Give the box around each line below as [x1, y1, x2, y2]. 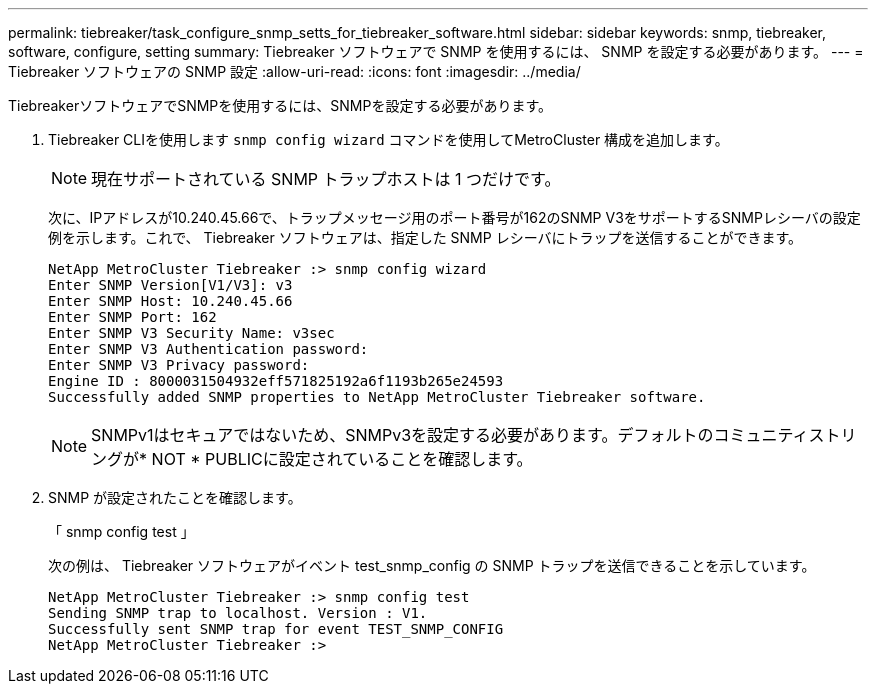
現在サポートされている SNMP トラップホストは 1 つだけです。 [91, 169, 561, 189]
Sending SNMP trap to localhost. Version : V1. [48, 605, 428, 621]
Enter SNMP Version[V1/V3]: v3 [48, 277, 293, 293]
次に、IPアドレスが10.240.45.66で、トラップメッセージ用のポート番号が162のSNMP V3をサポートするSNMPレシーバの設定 [48, 209, 861, 226]
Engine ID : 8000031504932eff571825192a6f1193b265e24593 [48, 373, 504, 389]
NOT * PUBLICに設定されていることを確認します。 [151, 449, 533, 469]
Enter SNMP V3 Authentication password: [48, 341, 369, 357]
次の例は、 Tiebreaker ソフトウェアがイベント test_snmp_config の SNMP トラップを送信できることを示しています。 [48, 557, 816, 574]
